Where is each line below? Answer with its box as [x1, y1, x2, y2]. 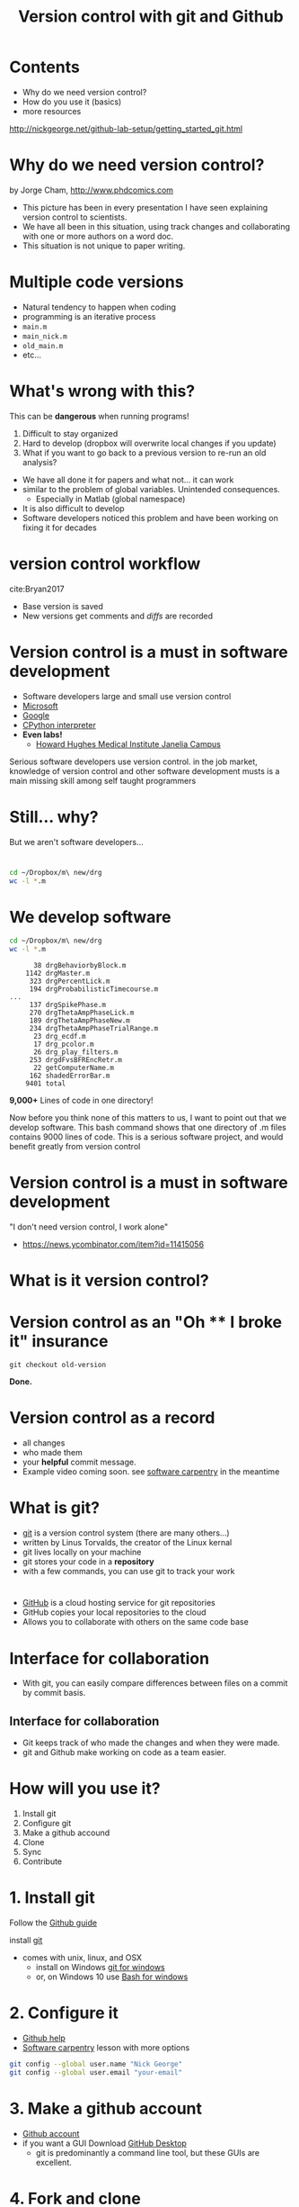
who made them [22, 1447, 83, 1458]
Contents [9, 57, 81, 77]
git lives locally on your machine [22, 1546, 142, 1558]
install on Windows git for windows [35, 1961, 165, 1972]
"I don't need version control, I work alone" [9, 1221, 169, 1232]
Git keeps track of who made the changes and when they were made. [22, 1737, 280, 1748]
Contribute [22, 1856, 63, 1867]
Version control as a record [9, 1408, 215, 1428]
